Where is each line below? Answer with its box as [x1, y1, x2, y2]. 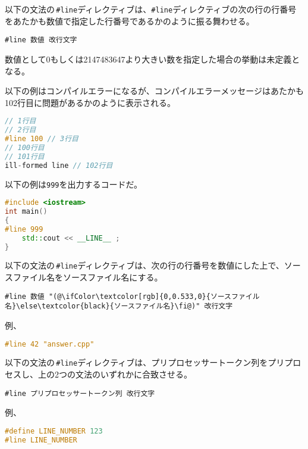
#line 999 [5, 224, 43, 233]
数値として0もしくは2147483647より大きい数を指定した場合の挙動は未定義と [5, 52, 300, 65]
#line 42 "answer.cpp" [5, 339, 95, 348]
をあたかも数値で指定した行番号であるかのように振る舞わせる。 [5, 14, 254, 27]
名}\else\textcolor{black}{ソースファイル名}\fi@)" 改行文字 [5, 302, 233, 311]
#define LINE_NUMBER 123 [5, 426, 103, 435]
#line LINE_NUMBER [5, 435, 77, 444]
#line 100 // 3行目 [5, 135, 79, 144]
